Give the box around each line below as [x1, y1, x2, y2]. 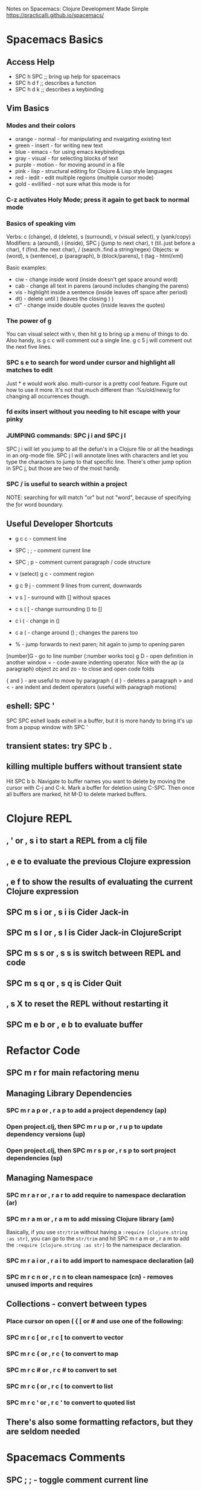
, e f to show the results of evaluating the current [6, 877, 193, 887]
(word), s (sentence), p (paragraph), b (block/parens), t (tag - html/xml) [6, 252, 183, 259]
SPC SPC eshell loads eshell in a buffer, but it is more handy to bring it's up [6, 717, 193, 724]
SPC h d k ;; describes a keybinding [14, 86, 104, 93]
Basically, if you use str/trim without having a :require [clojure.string [6, 1228, 188, 1235]
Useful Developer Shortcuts [6, 519, 113, 529]
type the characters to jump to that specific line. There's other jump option [6, 458, 191, 465]
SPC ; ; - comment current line [14, 546, 91, 554]
